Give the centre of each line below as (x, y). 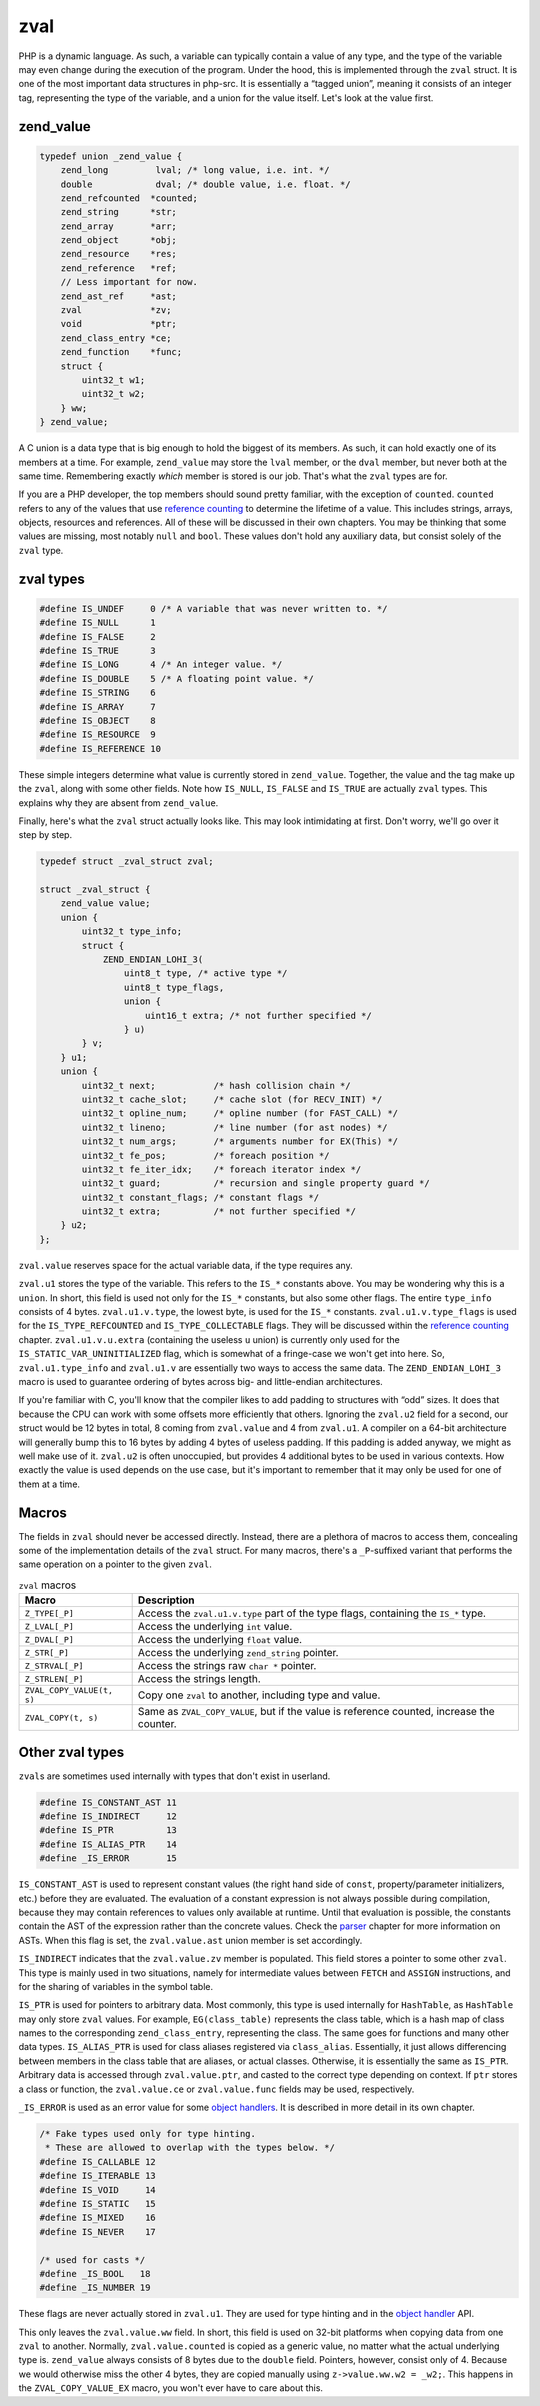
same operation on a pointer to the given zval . (115, 1564)
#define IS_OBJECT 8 (98, 720)
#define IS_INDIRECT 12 (108, 1816)
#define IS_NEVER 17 (98, 2231)
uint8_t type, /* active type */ (205, 973)
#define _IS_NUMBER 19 (95, 2288)
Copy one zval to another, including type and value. (259, 1695)
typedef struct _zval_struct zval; (126, 861)
